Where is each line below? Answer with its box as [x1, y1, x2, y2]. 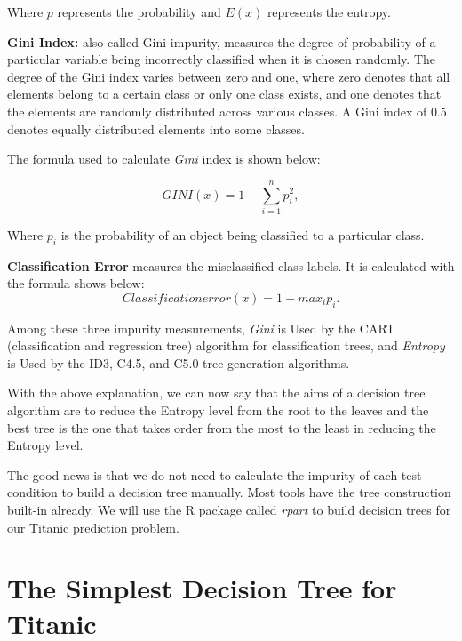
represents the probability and [57, 3, 221, 20]
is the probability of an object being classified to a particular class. [60, 225, 425, 244]
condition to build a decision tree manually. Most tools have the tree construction [7, 483, 451, 501]
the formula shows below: [7, 274, 145, 292]
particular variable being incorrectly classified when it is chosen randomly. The [7, 50, 436, 68]
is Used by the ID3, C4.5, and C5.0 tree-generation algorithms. [7, 353, 350, 372]
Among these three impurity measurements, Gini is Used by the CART [7, 318, 395, 337]
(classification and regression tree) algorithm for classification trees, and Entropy [7, 336, 445, 355]
